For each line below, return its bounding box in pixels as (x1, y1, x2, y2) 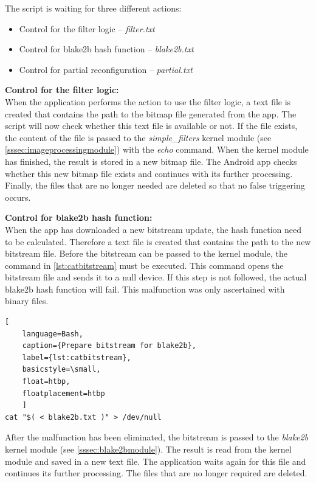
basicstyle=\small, (22, 365, 101, 374)
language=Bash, (22, 329, 83, 338)
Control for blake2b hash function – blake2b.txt (19, 43, 194, 55)
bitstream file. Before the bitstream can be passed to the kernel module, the (5, 247, 287, 260)
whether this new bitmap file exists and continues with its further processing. (5, 167, 293, 179)
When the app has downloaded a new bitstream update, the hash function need (5, 223, 301, 235)
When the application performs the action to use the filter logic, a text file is (5, 95, 291, 108)
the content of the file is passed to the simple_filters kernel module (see (5, 131, 272, 144)
